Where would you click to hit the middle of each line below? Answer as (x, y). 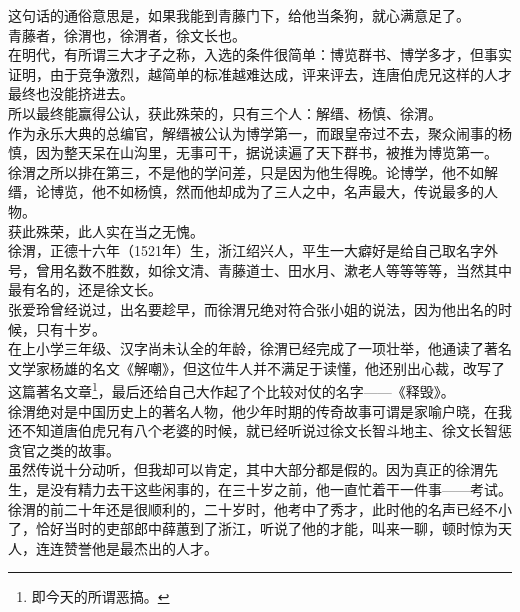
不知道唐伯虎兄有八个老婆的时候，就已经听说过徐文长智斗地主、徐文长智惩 (266, 430)
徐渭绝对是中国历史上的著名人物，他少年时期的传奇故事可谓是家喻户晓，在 (253, 410)
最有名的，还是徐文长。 (85, 289)
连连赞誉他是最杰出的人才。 (126, 547)
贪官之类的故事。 (64, 449)
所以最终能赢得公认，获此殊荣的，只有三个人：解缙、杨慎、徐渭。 (225, 112)
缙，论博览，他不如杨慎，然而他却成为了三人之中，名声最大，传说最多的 (246, 191)
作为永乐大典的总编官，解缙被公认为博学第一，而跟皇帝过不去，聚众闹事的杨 (260, 132)
